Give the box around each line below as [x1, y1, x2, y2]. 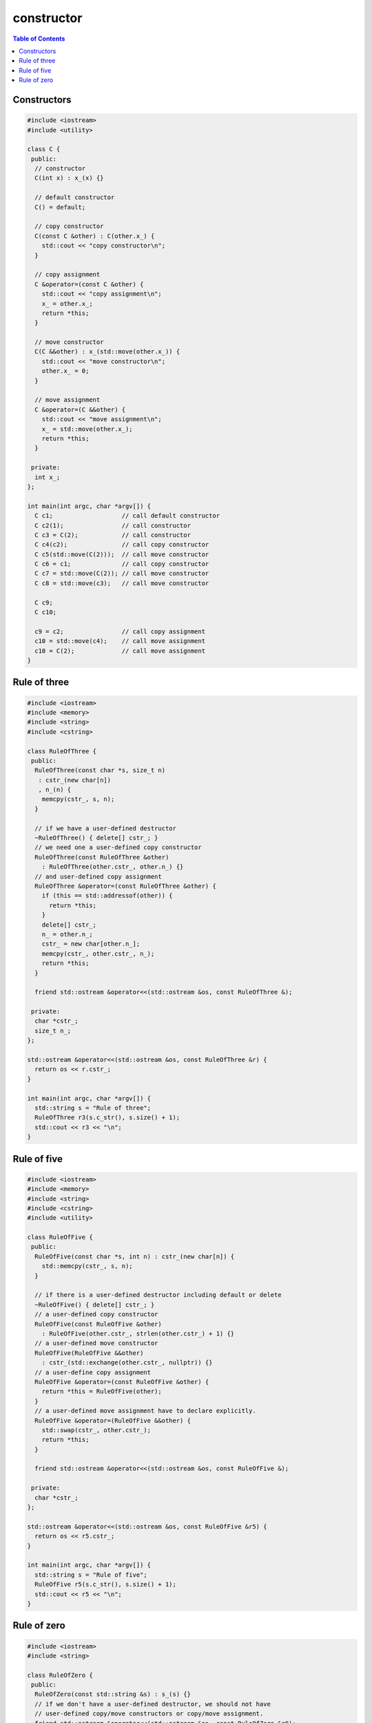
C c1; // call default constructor [34, 512, 220, 520]
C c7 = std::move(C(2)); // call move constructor [34, 569, 209, 578]
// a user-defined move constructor [34, 1339, 158, 1347]
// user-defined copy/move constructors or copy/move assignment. [34, 1710, 264, 1717]
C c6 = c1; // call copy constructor [34, 560, 209, 568]
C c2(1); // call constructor [34, 521, 191, 529]
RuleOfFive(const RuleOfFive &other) [34, 1320, 162, 1328]
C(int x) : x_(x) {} [34, 174, 104, 182]
